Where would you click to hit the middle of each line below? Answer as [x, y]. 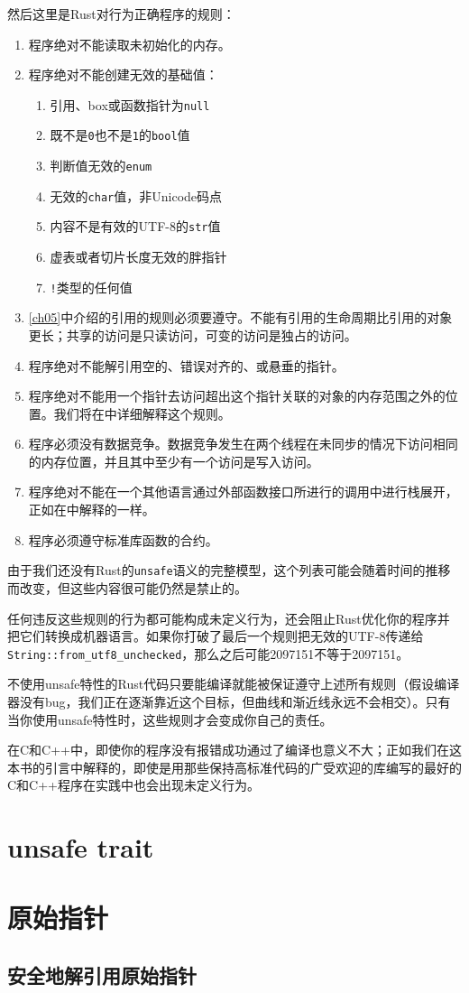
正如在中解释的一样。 [92, 510]
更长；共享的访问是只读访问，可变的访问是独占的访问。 [193, 334]
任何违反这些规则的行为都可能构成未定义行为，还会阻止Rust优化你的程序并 [229, 618]
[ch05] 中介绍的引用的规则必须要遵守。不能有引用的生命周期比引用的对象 [240, 317]
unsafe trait [81, 847]
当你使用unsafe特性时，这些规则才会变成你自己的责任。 [170, 719]
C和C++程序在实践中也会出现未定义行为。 [133, 785]
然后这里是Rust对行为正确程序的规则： [121, 14]
